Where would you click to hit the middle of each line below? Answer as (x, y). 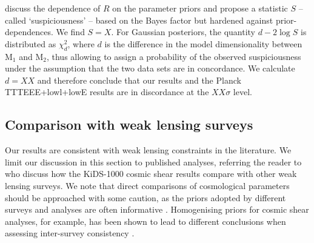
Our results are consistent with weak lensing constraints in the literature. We (148, 150)
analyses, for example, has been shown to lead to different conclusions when (145, 221)
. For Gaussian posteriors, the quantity (183, 32)
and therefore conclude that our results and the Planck (139, 80)
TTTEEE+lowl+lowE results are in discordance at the (107, 92)
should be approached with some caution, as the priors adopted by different (145, 197)
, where (81, 43)
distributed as (31, 43)
